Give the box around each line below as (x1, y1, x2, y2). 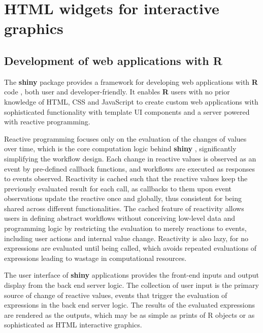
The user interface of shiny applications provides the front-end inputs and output (4, 270, 259, 280)
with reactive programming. (4, 116, 90, 127)
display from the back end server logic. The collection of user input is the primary (4, 280, 259, 290)
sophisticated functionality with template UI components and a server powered (4, 106, 250, 117)
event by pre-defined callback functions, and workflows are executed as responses (4, 163, 255, 174)
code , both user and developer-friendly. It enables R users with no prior (4, 86, 230, 97)
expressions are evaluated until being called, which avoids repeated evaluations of (4, 243, 257, 253)
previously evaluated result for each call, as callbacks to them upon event (4, 183, 232, 193)
